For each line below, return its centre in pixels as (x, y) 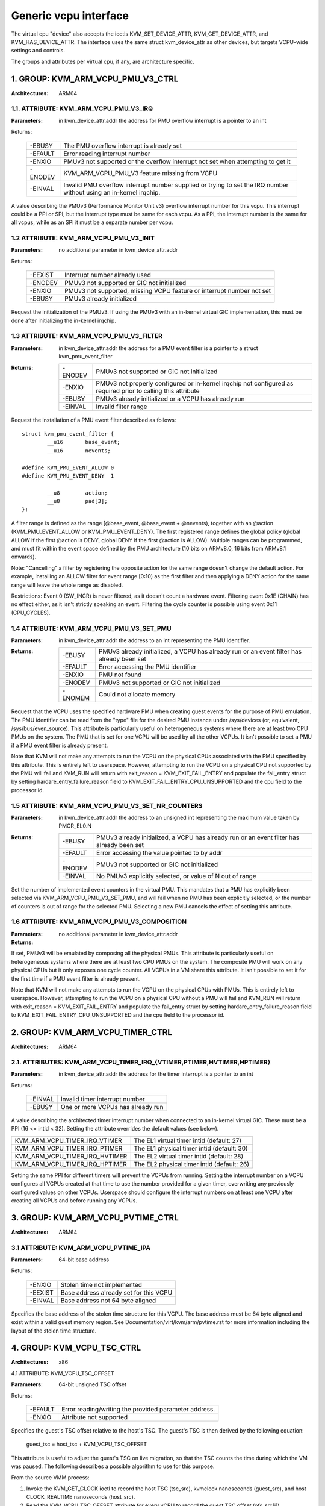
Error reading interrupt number (107, 154)
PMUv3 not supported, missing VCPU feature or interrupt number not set (168, 291)
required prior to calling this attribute (148, 390)
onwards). (24, 557)
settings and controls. (38, 51)
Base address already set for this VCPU (116, 1292)
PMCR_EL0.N (75, 826)
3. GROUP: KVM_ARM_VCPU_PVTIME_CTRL (95, 1218)
